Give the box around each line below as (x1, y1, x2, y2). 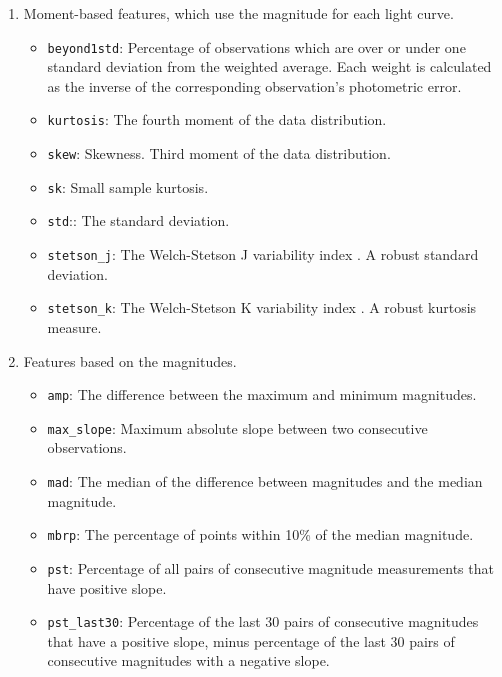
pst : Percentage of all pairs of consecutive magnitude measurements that (47, 557, 494, 578)
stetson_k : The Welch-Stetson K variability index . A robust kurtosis (47, 297, 477, 318)
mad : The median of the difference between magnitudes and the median (47, 471, 483, 492)
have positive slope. (47, 577, 167, 598)
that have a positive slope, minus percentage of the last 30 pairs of (47, 630, 455, 651)
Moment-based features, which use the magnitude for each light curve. (23, 3, 454, 23)
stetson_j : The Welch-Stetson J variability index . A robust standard (47, 244, 479, 265)
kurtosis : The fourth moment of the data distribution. (47, 109, 387, 130)
